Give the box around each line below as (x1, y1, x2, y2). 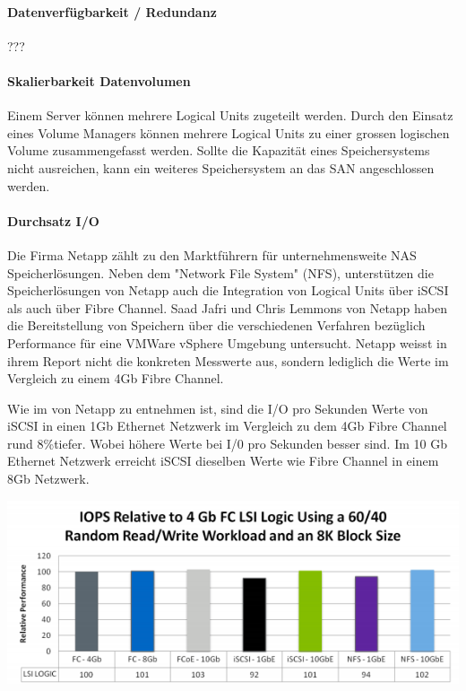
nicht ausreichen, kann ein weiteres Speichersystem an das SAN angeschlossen (7, 158, 435, 177)
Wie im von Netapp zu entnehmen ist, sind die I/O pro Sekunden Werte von (7, 398, 428, 417)
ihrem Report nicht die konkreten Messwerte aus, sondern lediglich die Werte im (7, 351, 449, 370)
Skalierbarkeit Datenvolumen (7, 71, 191, 90)
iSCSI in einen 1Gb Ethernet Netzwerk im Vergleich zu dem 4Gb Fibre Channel (7, 416, 447, 435)
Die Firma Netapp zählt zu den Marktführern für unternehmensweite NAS (7, 245, 417, 264)
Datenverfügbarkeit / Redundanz (7, 2, 217, 21)
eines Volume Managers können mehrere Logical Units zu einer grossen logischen (7, 123, 450, 142)
